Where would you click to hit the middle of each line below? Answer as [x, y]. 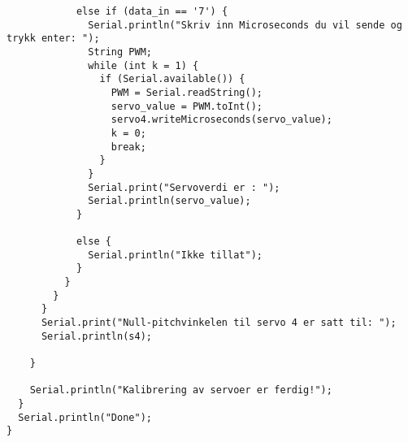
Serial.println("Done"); [85, 417]
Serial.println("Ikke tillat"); [175, 255]
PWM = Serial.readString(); [187, 92]
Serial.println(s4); [96, 336]
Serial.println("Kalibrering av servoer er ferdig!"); [181, 390]
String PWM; [120, 52]
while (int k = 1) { [143, 65]
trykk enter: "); [53, 39]
